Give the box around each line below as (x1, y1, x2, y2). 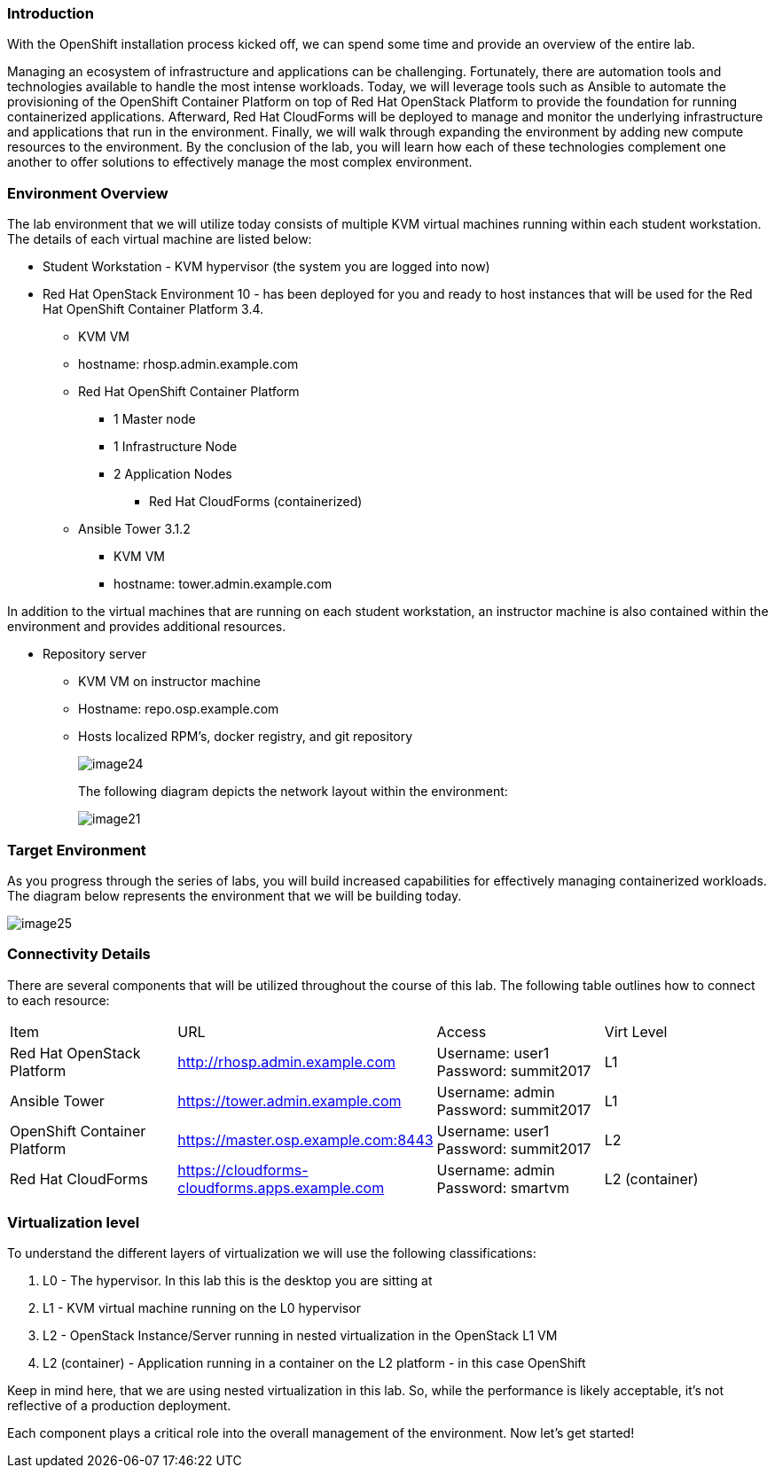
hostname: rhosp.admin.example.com (78, 356, 299, 372)
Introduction (7, 4, 94, 22)
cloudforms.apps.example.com (177, 1178, 385, 1197)
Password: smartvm (436, 1178, 570, 1197)
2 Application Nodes (114, 466, 232, 482)
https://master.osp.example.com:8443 (177, 1130, 434, 1149)
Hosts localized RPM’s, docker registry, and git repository (78, 729, 413, 745)
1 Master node (114, 411, 196, 427)
